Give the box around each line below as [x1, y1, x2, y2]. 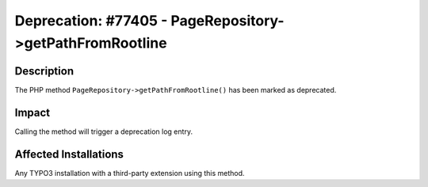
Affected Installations [14, 147, 124, 161]
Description [14, 64, 75, 78]
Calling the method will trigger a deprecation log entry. [14, 127, 193, 136]
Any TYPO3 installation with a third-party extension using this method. [14, 168, 245, 177]
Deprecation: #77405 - [14, 12, 168, 29]
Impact [14, 105, 51, 119]
